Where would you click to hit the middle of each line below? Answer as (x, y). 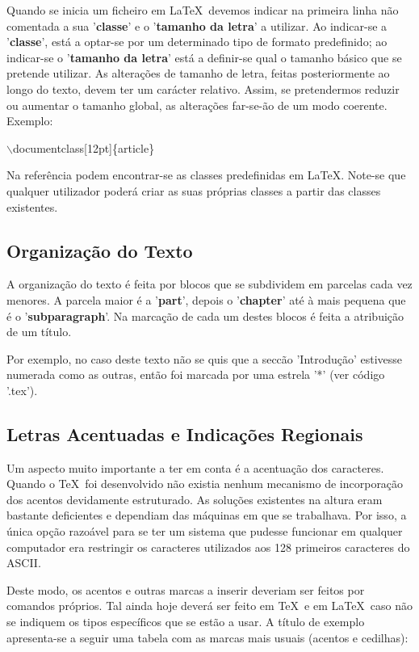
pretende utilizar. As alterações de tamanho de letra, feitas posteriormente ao (198, 73)
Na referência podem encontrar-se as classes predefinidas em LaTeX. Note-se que (206, 175)
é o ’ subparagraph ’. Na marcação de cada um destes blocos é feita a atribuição (205, 315)
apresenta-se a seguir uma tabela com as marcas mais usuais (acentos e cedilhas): (207, 637)
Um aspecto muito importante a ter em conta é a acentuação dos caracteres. (195, 467)
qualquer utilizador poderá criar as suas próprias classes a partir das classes (194, 190)
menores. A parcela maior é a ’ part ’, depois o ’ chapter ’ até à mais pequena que (206, 299)
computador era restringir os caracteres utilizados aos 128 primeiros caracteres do (208, 547)
